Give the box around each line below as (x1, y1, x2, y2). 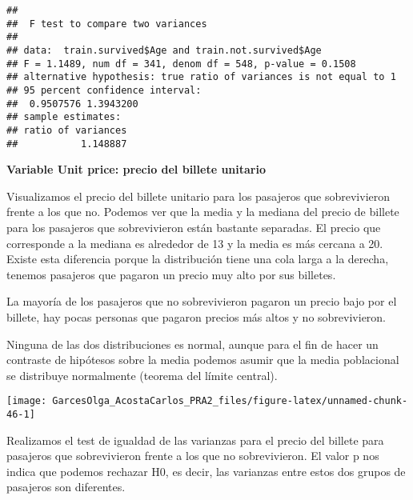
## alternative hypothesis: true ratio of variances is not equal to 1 (6, 71, 396, 83)
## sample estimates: (6, 111, 122, 123)
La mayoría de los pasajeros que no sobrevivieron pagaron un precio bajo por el (6, 293, 397, 310)
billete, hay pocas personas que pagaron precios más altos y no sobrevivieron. (6, 308, 387, 325)
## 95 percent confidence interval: (6, 84, 202, 96)
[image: (6, 395, 47, 407)
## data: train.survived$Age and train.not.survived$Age (6, 44, 322, 56)
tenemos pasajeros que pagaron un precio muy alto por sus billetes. (6, 266, 336, 282)
